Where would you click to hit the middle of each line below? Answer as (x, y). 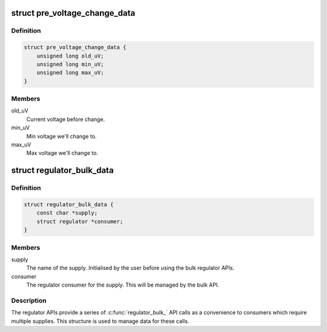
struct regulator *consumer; (80, 221)
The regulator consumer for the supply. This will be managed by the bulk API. (123, 285)
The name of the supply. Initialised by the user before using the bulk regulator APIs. (130, 268)
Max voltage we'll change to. (62, 153)
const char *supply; (67, 213)
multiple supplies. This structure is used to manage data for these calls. (100, 321)
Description (29, 301)
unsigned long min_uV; (70, 64)
